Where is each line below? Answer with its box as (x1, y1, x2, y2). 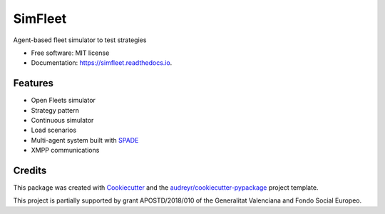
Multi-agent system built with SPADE (31, 136, 139, 144)
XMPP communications (31, 146, 100, 155)
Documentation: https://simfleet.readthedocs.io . (31, 58, 173, 67)
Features (13, 77, 53, 89)
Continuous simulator (31, 116, 94, 125)
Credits (13, 165, 47, 176)
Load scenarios (31, 126, 77, 135)
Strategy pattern (31, 106, 80, 114)
